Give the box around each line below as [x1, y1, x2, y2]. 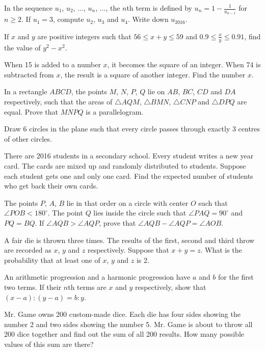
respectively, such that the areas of [4, 96, 113, 107]
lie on [147, 86, 165, 97]
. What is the [200, 245, 242, 255]
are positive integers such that [37, 31, 131, 41]
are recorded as [4, 245, 51, 255]
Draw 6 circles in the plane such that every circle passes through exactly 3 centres [4, 123, 260, 134]
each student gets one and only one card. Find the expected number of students [4, 170, 253, 181]
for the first [218, 272, 254, 282]
